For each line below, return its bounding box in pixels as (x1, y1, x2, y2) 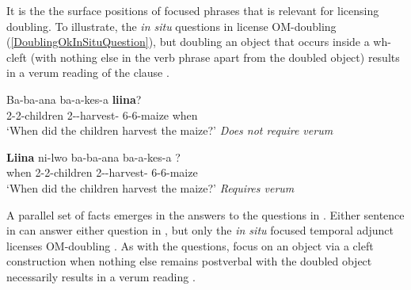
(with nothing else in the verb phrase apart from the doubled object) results (30, 48, 400, 65)
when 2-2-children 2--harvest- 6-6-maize (6, 164, 198, 181)
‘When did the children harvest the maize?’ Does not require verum (6, 122, 333, 139)
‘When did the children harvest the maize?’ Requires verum (6, 179, 295, 196)
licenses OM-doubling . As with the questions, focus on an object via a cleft (6, 237, 374, 254)
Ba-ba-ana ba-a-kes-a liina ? (6, 90, 142, 107)
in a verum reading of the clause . (6, 64, 169, 81)
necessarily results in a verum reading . (6, 268, 196, 284)
